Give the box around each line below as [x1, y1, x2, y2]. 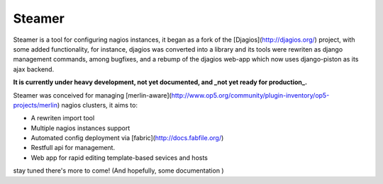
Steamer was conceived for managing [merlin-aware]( [13, 91, 172, 99]
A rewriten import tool [30, 114, 95, 122]
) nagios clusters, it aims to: [57, 100, 138, 109]
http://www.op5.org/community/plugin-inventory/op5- [171, 91, 330, 99]
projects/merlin [13, 100, 58, 109]
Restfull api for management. [30, 144, 116, 152]
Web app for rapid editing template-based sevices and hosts [30, 153, 209, 162]
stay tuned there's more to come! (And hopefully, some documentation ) [13, 166, 224, 175]
